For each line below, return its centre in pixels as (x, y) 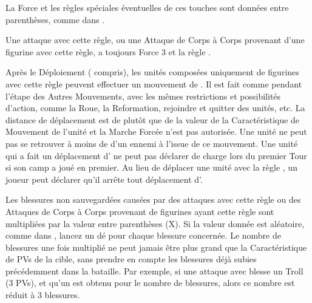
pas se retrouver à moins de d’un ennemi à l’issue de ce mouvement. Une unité (152, 143)
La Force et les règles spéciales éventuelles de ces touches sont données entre (147, 7)
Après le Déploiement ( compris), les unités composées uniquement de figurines (152, 72)
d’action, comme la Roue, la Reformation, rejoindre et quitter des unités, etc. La (155, 108)
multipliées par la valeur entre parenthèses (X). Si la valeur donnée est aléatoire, (155, 223)
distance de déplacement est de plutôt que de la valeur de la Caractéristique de (153, 119)
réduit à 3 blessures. (43, 295)
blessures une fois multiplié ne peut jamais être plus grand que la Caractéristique (156, 247)
